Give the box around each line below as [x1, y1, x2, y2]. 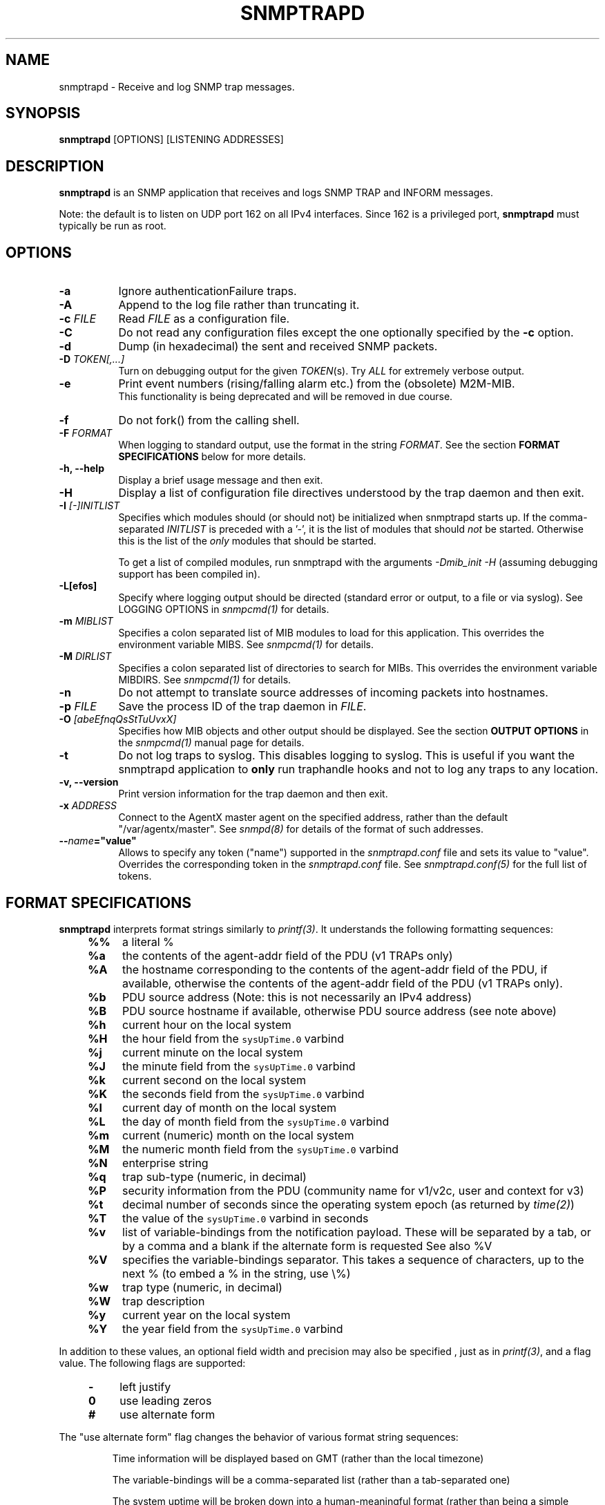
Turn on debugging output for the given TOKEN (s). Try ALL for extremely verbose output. [118, 365, 525, 377]
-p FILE [59, 699, 97, 714]
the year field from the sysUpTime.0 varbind [122, 1321, 343, 1336]
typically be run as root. [59, 220, 166, 232]
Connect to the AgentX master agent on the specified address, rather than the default [118, 811, 508, 824]
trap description [122, 1294, 205, 1308]
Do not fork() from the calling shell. [118, 413, 300, 428]
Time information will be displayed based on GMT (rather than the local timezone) [112, 1452, 484, 1464]
